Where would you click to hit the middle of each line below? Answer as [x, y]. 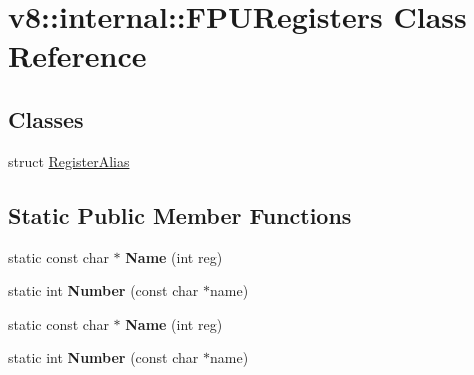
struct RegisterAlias [69, 160]
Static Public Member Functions [180, 214]
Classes [46, 118]
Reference [77, 55]
